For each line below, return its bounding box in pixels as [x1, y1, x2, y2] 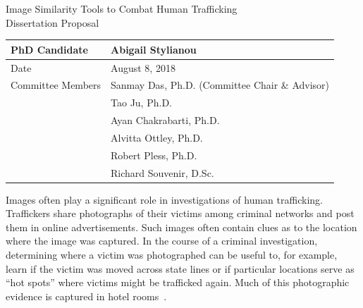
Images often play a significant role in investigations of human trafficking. [6, 192, 323, 207]
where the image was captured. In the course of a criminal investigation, [6, 233, 318, 248]
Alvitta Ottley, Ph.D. [111, 130, 203, 144]
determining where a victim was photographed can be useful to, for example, [6, 247, 338, 262]
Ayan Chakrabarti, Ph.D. [111, 113, 220, 128]
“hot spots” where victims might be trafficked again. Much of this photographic [6, 275, 350, 290]
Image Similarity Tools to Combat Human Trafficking [6, 1, 238, 16]
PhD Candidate [11, 42, 88, 56]
